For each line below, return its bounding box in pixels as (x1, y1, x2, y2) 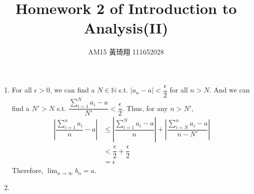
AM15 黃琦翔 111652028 (88, 46, 164, 57)
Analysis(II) (83, 17, 168, 38)
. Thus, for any (122, 102, 168, 113)
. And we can (209, 84, 250, 95)
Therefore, (11, 165, 43, 175)
